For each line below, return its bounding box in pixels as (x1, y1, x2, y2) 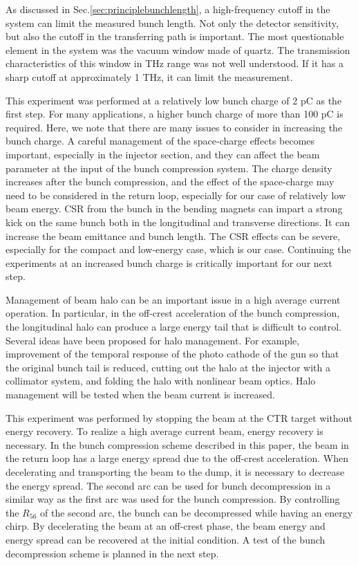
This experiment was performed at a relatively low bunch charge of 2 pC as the (6, 93, 342, 107)
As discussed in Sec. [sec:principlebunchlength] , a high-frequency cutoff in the (6, 2, 330, 16)
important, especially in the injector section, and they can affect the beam (6, 147, 320, 161)
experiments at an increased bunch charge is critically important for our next (6, 255, 332, 270)
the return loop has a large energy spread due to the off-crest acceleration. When (6, 451, 348, 465)
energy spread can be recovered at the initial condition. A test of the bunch (6, 532, 326, 546)
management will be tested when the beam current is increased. (6, 387, 275, 402)
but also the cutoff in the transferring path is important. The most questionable (6, 29, 344, 44)
